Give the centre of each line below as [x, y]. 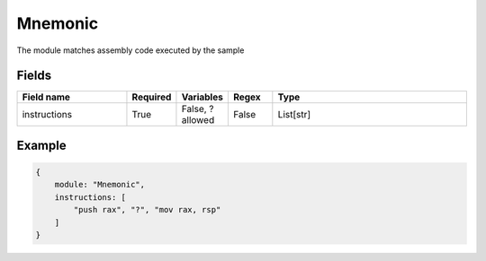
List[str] [294, 115]
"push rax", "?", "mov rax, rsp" [147, 210]
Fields [34, 76]
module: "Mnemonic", [100, 185]
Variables [202, 97]
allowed [198, 120]
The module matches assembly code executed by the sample [130, 50]
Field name [46, 97]
